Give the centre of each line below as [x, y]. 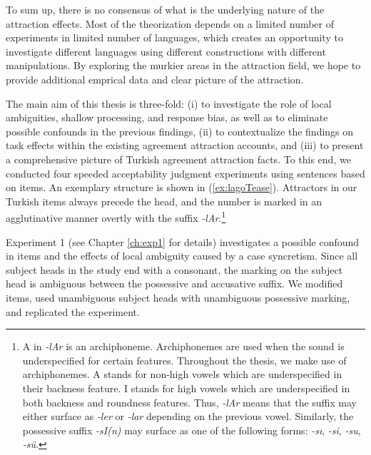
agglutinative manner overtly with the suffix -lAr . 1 [116, 216]
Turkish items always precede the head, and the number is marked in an [164, 201]
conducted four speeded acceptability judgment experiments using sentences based [185, 173]
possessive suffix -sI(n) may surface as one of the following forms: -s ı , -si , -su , [192, 430]
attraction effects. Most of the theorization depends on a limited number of [170, 23]
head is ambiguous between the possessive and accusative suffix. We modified [174, 283]
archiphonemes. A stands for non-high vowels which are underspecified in [182, 374]
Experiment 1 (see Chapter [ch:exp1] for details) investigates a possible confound [183, 241]
